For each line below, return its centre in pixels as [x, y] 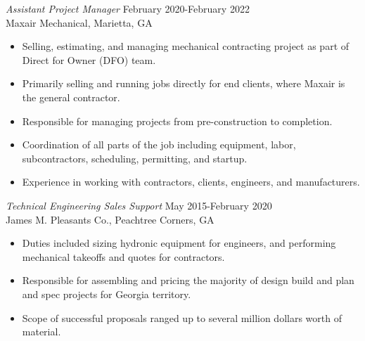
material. [41, 332]
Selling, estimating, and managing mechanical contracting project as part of [186, 46]
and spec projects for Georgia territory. [107, 294]
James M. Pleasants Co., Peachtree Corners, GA [110, 219]
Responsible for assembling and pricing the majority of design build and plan [188, 280]
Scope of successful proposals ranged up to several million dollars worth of [182, 317]
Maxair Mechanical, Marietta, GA [79, 22]
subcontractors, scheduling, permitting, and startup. [135, 158]
